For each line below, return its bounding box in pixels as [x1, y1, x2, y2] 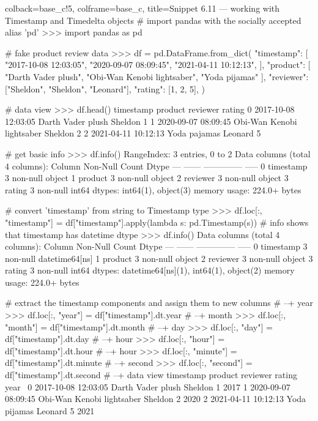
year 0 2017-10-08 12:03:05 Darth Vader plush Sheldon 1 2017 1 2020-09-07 [5, 380, 290, 393]
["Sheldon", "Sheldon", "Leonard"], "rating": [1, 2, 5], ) [5, 82, 205, 95]
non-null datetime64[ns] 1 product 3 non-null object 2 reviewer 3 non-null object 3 [5, 251, 313, 264]
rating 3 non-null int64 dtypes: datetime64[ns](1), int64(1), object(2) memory [5, 264, 295, 277]
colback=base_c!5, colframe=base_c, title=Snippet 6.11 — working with [5, 2, 280, 14]
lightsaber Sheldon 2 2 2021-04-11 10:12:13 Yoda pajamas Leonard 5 [5, 127, 261, 140]
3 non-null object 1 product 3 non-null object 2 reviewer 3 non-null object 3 [5, 171, 289, 184]
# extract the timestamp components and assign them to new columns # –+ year [5, 296, 313, 309]
